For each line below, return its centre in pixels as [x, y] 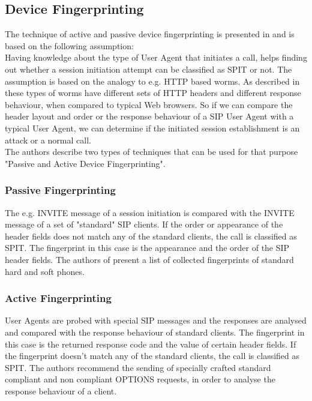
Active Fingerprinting [58, 298]
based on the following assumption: [69, 45]
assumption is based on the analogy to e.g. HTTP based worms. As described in [152, 81]
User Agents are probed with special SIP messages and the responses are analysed [156, 320]
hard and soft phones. [45, 271]
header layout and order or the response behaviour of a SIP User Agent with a [149, 116]
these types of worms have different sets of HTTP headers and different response [153, 93]
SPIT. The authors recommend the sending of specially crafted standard [138, 367]
